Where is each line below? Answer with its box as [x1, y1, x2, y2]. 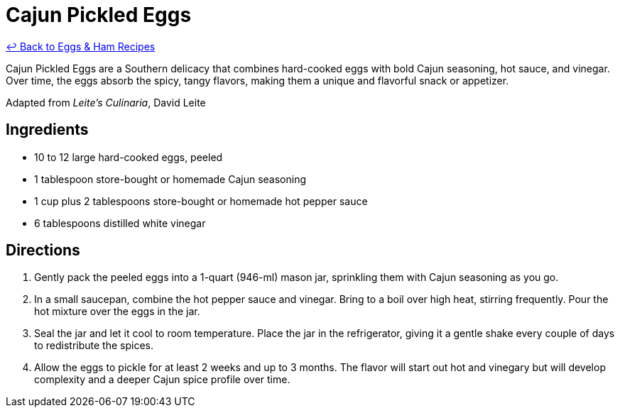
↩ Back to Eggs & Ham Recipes [6, 40, 156, 53]
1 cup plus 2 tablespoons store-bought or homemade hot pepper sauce [34, 194, 368, 207]
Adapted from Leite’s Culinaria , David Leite [6, 96, 206, 109]
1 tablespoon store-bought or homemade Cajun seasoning [34, 172, 307, 185]
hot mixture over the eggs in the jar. [34, 305, 200, 318]
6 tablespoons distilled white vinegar [34, 216, 206, 229]
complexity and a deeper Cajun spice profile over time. [34, 373, 290, 386]
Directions [6, 241, 80, 260]
